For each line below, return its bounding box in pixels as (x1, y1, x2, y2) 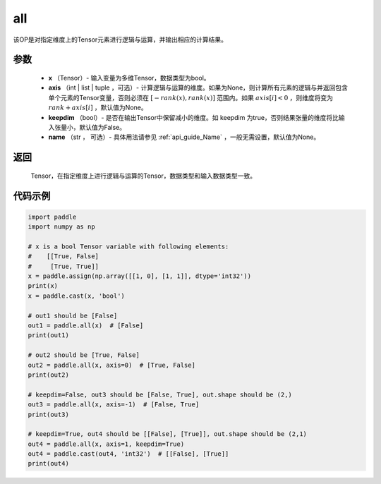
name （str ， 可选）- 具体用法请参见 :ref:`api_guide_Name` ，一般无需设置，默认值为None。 (48, 133, 320, 141)
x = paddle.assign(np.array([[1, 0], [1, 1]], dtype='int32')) (28, 272, 252, 280)
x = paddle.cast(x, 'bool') (28, 291, 125, 300)
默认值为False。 (78, 123, 126, 131)
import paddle (28, 212, 77, 221)
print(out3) (28, 410, 70, 418)
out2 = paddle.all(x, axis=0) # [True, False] (28, 361, 195, 369)
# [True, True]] (28, 262, 99, 270)
